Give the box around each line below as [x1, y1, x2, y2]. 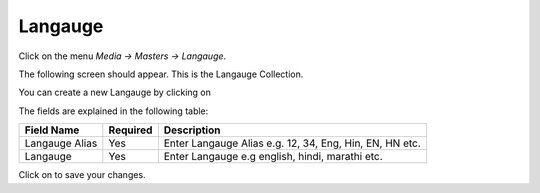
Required [108, 123, 153, 137]
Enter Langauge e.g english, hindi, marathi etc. [163, 150, 384, 164]
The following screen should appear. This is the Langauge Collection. [18, 68, 304, 80]
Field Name [24, 123, 80, 137]
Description [163, 123, 221, 137]
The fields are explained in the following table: [18, 105, 209, 117]
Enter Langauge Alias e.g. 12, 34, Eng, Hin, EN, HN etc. [163, 136, 422, 150]
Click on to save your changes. [18, 169, 146, 181]
